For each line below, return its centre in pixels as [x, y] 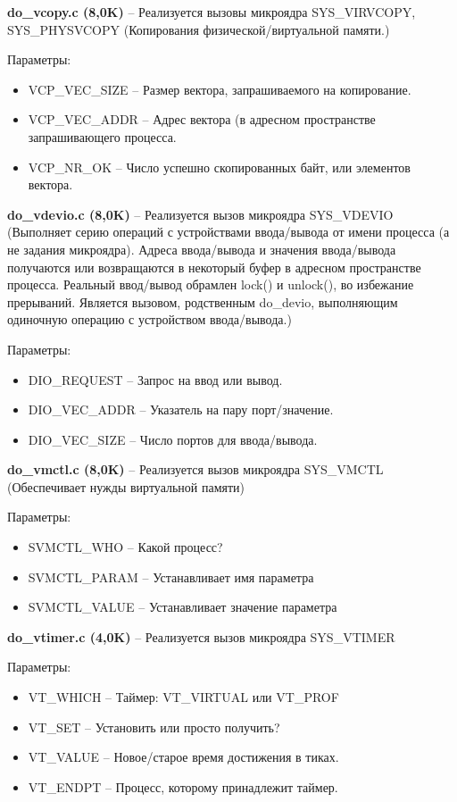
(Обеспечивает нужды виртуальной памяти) [126, 486]
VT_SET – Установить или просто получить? [154, 727]
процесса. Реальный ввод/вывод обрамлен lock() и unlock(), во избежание [211, 284]
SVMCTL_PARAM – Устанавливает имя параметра [171, 576]
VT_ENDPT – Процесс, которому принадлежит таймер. [183, 786]
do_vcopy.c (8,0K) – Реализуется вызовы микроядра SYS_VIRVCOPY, [212, 12]
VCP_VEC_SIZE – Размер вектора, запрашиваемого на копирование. [220, 89]
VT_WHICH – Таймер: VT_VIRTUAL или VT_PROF [183, 697]
